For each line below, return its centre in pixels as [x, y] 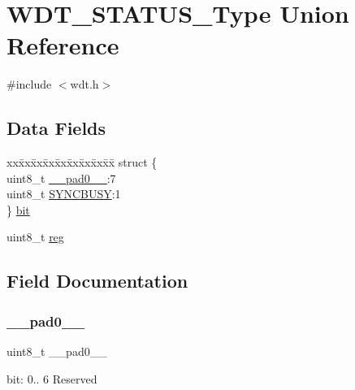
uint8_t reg [35, 237]
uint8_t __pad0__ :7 [61, 178]
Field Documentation [97, 281]
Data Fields [56, 128]
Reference [63, 45]
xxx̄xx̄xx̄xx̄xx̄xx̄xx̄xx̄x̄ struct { [82, 162]
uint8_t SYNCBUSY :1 [64, 194]
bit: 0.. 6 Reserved [52, 378]
